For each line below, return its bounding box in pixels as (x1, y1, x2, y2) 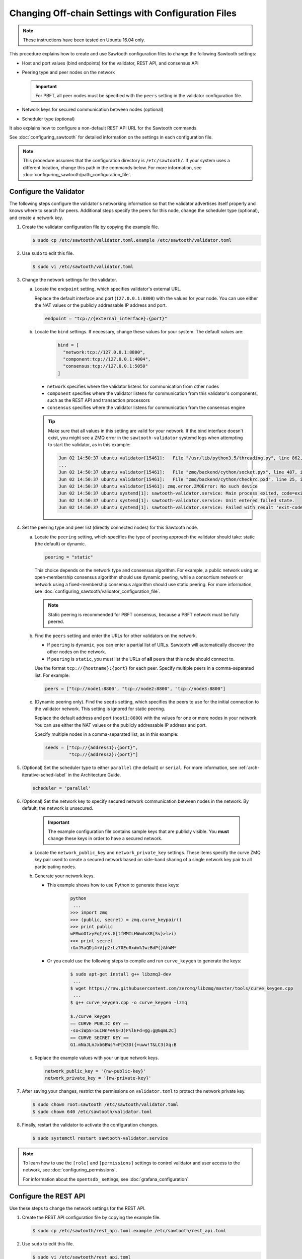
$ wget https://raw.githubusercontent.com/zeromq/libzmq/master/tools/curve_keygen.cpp (70, 985, 293, 991)
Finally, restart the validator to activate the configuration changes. (22, 1122, 159, 1128)
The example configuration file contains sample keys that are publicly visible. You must (48, 828, 229, 834)
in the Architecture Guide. (67, 772, 121, 778)
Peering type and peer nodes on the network (22, 69, 115, 76)
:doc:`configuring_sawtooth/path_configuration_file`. (23, 172, 132, 178)
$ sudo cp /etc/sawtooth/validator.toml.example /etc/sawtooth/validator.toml (32, 237, 232, 243)
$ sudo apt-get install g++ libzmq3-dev (70, 971, 171, 977)
